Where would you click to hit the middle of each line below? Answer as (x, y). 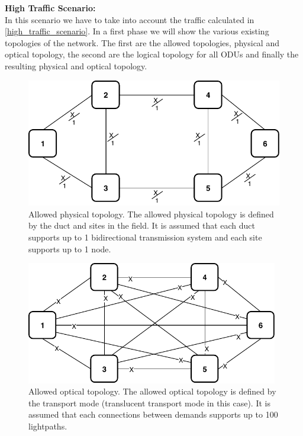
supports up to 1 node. (70, 249)
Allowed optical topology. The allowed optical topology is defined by (152, 391)
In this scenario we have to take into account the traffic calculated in (130, 19)
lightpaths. (48, 426)
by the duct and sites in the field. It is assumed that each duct (142, 225)
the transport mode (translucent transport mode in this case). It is (149, 403)
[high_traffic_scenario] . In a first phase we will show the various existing (137, 31)
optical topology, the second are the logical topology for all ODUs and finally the (152, 54)
